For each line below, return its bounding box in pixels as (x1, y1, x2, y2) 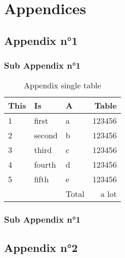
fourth (34, 159, 56, 171)
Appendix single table (24, 79, 101, 91)
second (34, 129, 58, 141)
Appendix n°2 (4, 239, 78, 255)
